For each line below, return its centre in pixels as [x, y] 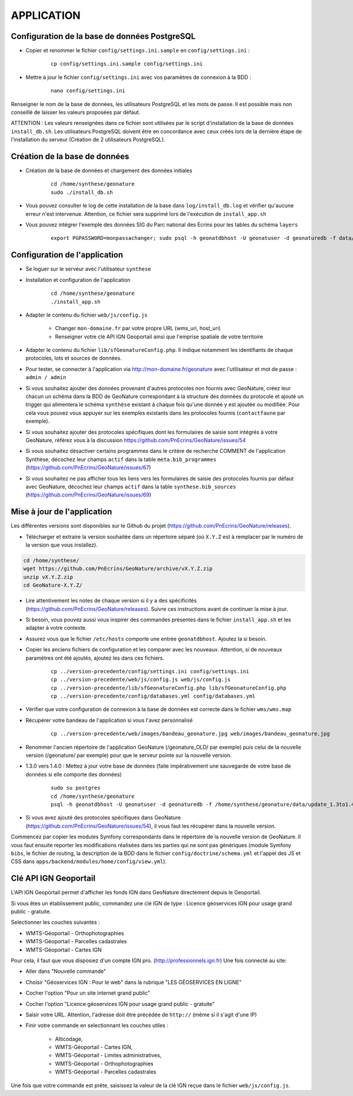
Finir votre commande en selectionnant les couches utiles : [97, 1025]
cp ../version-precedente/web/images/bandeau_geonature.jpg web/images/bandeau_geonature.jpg [190, 734]
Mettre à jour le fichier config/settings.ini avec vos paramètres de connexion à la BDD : [138, 77]
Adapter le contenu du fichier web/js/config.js [86, 315]
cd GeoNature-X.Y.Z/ [53, 585]
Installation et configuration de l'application [78, 279]
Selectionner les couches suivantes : [55, 922]
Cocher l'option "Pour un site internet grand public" [88, 993]
